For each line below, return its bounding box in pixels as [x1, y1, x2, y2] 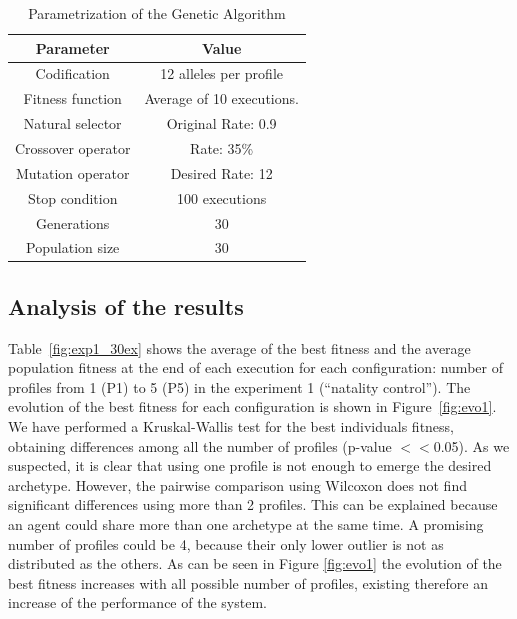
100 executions [177, 187, 267, 208]
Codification [35, 63, 110, 84]
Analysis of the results [8, 290, 244, 321]
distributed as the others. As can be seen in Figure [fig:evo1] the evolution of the [8, 553, 502, 574]
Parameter [35, 37, 110, 58]
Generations [36, 212, 110, 233]
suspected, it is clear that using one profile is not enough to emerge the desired [8, 455, 492, 476]
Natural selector [23, 113, 122, 134]
